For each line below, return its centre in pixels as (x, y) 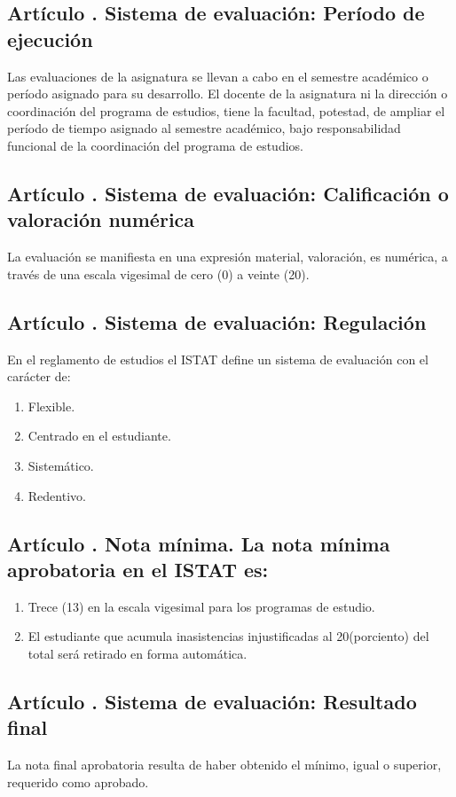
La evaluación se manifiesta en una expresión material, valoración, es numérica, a (228, 257)
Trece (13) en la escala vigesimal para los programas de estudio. (201, 606)
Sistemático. (61, 465)
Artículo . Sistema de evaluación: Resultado (212, 701)
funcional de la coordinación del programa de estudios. (155, 145)
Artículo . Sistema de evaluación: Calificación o (228, 193)
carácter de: (39, 376)
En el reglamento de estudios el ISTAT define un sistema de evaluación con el (218, 359)
